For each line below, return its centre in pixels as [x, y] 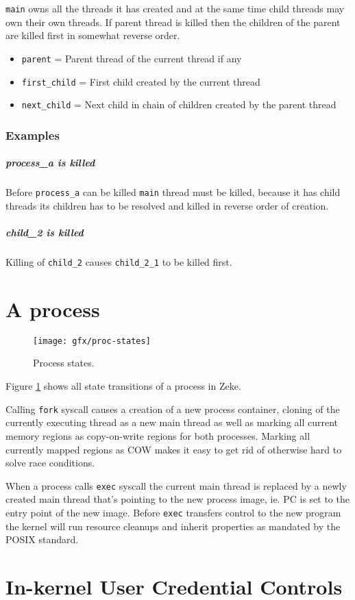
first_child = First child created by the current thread [141, 81]
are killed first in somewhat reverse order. [93, 35]
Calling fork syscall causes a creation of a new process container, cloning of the [173, 409]
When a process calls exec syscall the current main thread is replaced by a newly [176, 485]
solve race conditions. [50, 463]
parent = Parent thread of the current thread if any [132, 58]
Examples [33, 135]
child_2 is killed [45, 233]
